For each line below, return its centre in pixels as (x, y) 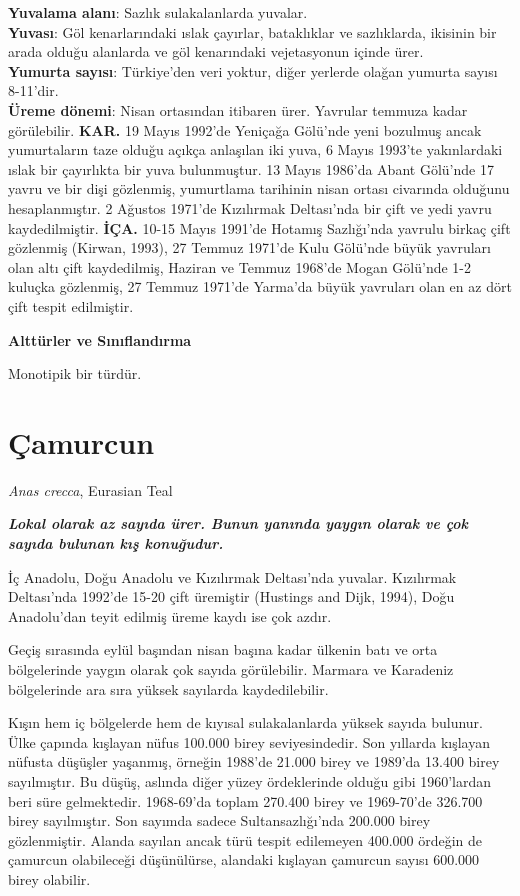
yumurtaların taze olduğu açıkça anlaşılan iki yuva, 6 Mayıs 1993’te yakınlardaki (255, 149)
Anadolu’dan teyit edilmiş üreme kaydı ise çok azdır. (170, 615)
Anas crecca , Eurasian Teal (90, 489)
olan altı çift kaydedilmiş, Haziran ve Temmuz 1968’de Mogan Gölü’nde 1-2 (239, 266)
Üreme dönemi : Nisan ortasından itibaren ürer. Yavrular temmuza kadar (238, 109)
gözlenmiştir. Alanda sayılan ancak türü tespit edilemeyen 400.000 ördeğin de (245, 839)
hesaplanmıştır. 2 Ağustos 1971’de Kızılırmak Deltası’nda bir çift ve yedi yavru (250, 207)
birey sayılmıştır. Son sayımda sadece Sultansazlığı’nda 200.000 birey (219, 820)
